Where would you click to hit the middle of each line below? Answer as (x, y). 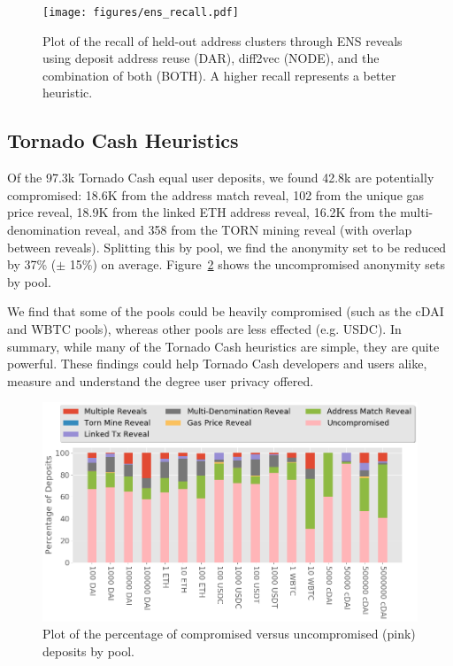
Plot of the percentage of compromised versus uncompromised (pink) (229, 634)
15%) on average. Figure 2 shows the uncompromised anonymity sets (257, 264)
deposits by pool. (89, 651)
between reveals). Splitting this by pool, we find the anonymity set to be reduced (227, 247)
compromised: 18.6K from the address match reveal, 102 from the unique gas (216, 194)
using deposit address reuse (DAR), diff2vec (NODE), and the (211, 58)
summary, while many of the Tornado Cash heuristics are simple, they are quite (223, 346)
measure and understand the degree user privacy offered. (161, 380)
